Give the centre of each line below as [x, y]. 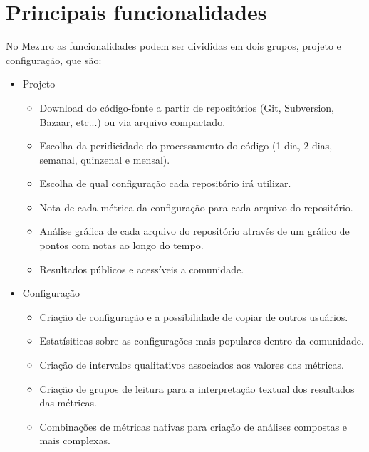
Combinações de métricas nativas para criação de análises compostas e [193, 426]
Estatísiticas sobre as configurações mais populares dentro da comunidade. [202, 341]
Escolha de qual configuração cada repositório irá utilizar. [165, 183]
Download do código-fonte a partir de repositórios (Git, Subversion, [187, 107]
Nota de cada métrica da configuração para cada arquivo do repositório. [196, 207]
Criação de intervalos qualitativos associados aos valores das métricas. [192, 365]
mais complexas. [75, 440]
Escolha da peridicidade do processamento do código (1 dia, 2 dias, [186, 146]
